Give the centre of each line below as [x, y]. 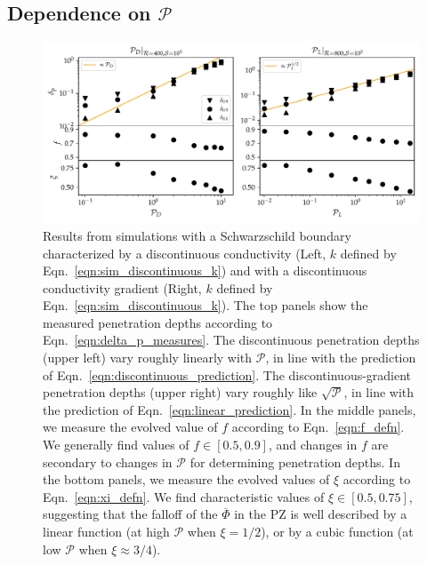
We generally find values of [116, 445]
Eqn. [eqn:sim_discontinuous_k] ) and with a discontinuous [205, 271]
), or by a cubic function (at [337, 532]
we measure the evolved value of [130, 427]
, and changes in [313, 445]
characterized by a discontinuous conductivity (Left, [185, 253]
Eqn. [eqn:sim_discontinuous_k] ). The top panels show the [205, 305]
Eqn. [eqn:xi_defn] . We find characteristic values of [184, 496]
